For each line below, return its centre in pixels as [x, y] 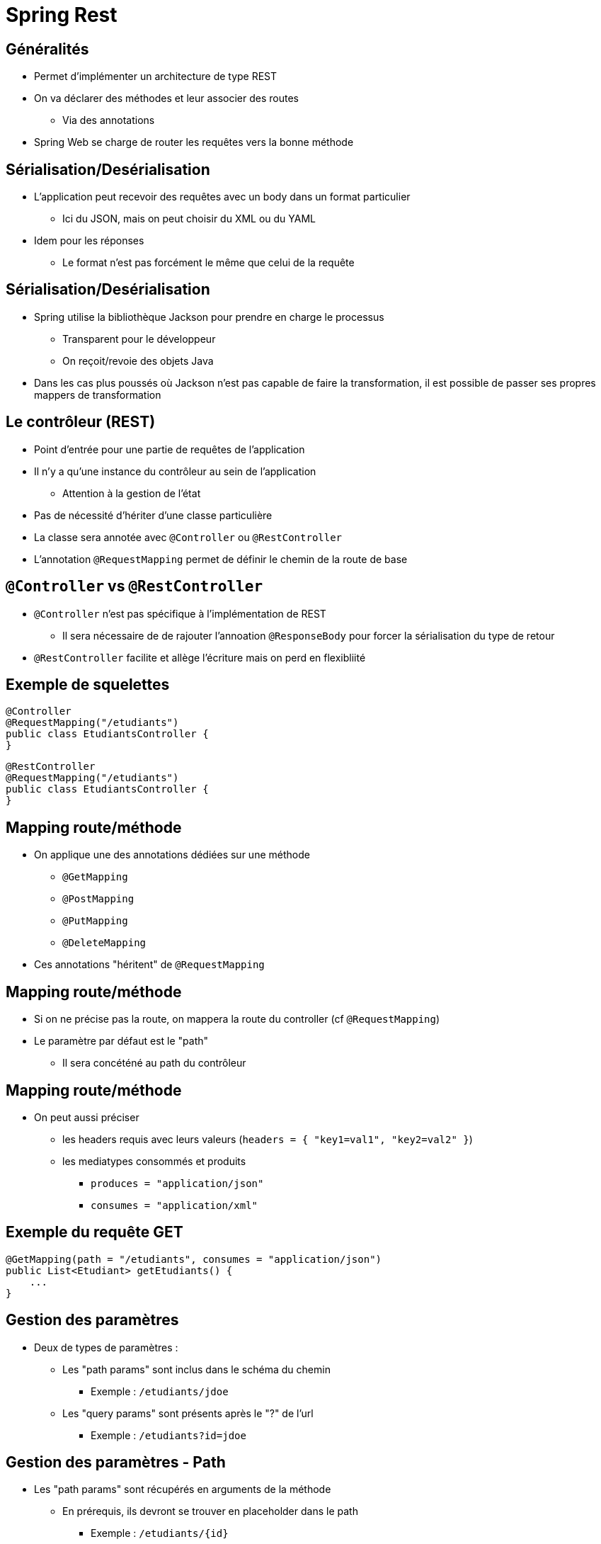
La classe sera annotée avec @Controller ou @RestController [188, 537]
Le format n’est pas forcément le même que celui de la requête [208, 263]
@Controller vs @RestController [134, 586]
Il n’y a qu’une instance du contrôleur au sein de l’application [175, 471]
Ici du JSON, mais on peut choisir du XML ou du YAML [189, 219]
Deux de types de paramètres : [106, 1347]
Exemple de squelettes [88, 684]
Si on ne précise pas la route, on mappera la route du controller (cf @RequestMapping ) [237, 1019]
